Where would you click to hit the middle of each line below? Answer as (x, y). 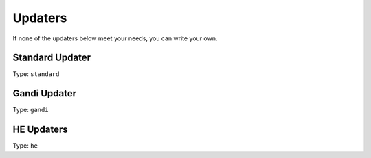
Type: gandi (31, 110)
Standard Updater (52, 58)
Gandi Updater (45, 93)
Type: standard (36, 74)
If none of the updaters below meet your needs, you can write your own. (115, 38)
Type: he (25, 146)
